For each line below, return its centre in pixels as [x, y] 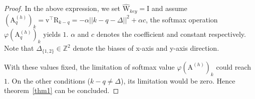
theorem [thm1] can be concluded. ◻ [62, 90]
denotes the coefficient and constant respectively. [171, 34]
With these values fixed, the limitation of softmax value [89, 66]
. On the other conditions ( [49, 80]
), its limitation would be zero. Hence [178, 80]
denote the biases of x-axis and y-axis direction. [146, 48]
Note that [19, 48]
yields [52, 34]
